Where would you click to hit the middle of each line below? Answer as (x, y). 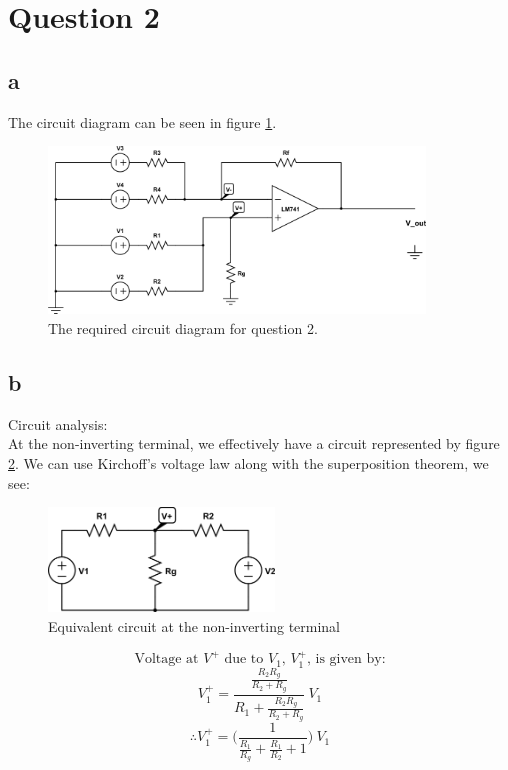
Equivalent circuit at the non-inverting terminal (194, 626)
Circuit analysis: (58, 423)
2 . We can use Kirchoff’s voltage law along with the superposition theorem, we (248, 463)
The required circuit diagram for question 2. (183, 328)
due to (244, 659)
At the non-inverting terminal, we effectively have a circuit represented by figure (254, 443)
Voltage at (166, 659)
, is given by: (346, 659)
